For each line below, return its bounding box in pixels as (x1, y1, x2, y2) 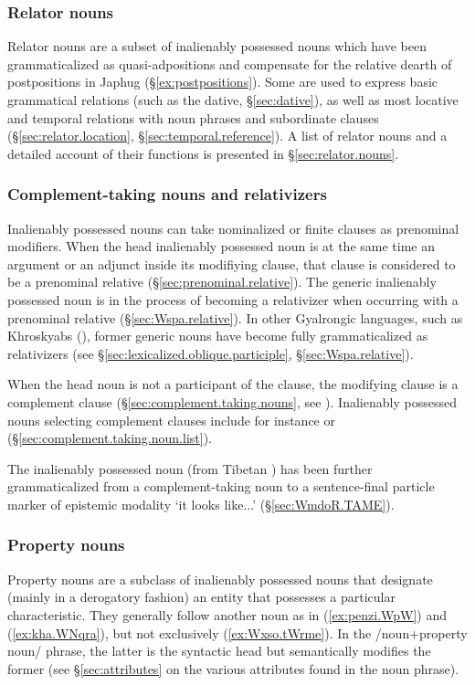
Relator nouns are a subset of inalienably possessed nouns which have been (7, 37, 427, 56)
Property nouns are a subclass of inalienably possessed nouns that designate (7, 569, 433, 588)
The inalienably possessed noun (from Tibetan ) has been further (7, 458, 373, 478)
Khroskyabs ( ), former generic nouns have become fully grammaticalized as (7, 326, 428, 345)
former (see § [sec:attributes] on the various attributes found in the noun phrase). (7, 659, 459, 678)
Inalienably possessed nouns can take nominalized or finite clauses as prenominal (7, 218, 459, 237)
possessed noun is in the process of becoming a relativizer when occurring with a (7, 290, 459, 309)
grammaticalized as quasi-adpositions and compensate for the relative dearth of (7, 54, 452, 73)
